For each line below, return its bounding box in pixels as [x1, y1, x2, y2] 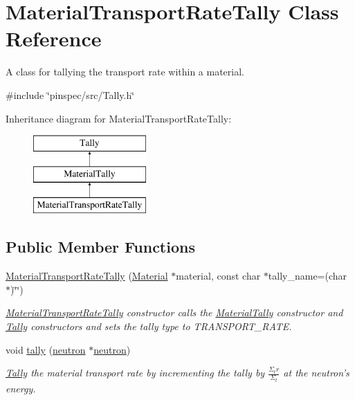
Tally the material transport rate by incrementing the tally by [6, 365, 265, 380]
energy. [6, 381, 36, 395]
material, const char [176, 269, 261, 283]
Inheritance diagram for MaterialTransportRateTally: [6, 111, 232, 125]
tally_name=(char [268, 269, 347, 283]
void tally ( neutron [6, 342, 86, 356]
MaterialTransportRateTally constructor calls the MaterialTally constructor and [6, 305, 343, 320]
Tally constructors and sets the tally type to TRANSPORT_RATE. [6, 319, 292, 334]
